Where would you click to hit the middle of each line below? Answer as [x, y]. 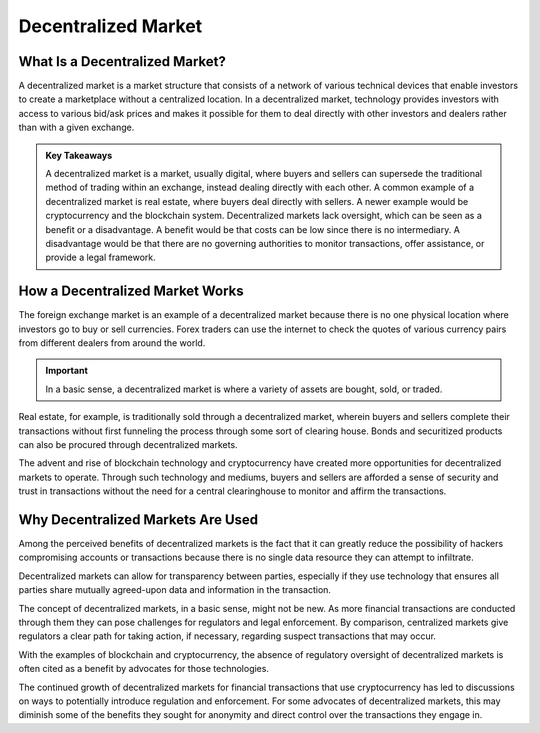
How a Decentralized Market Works [131, 291]
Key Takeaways [79, 155]
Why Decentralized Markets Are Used [138, 519]
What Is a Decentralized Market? [122, 61]
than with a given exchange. [76, 127]
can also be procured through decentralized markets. [128, 444]
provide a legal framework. [101, 257]
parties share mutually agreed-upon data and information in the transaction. [175, 590]
